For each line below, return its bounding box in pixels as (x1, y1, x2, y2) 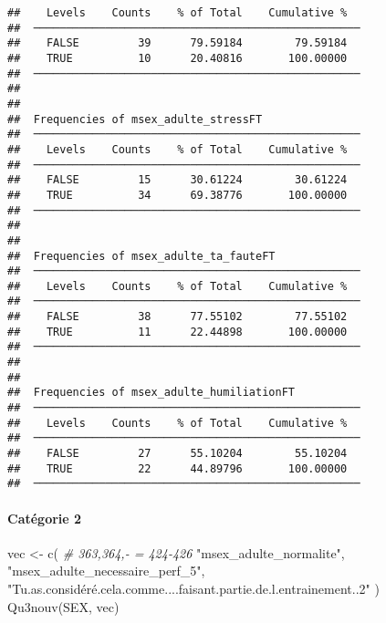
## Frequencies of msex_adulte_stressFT (7, 112, 263, 126)
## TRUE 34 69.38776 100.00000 (7, 188, 348, 202)
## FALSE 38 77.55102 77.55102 (7, 310, 348, 324)
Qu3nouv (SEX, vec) (7, 597, 120, 616)
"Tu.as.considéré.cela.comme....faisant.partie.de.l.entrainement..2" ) (7, 578, 380, 597)
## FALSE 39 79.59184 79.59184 (7, 36, 348, 50)
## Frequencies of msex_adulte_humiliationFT (7, 386, 295, 400)
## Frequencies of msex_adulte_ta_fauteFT (7, 249, 276, 263)
